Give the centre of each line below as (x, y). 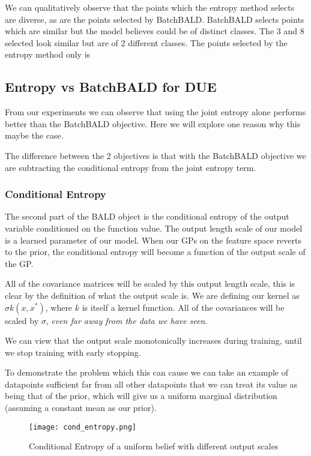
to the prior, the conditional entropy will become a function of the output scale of (155, 252)
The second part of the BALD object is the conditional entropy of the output (147, 216)
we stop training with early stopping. (73, 352)
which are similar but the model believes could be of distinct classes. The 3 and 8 (155, 31)
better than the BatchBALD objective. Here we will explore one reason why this (153, 123)
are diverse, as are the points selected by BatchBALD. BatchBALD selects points (155, 19)
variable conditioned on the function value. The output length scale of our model (154, 228)
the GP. (19, 263)
